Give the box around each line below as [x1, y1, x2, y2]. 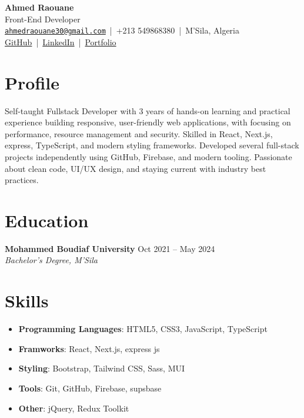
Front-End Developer [5, 12, 81, 25]
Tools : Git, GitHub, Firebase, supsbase [18, 381, 162, 394]
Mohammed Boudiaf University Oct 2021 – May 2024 [5, 242, 215, 254]
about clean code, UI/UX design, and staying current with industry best [5, 162, 266, 174]
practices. [5, 174, 39, 186]
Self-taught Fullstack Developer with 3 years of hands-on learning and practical [5, 104, 290, 117]
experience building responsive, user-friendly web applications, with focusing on [5, 116, 291, 128]
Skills [5, 288, 49, 313]
